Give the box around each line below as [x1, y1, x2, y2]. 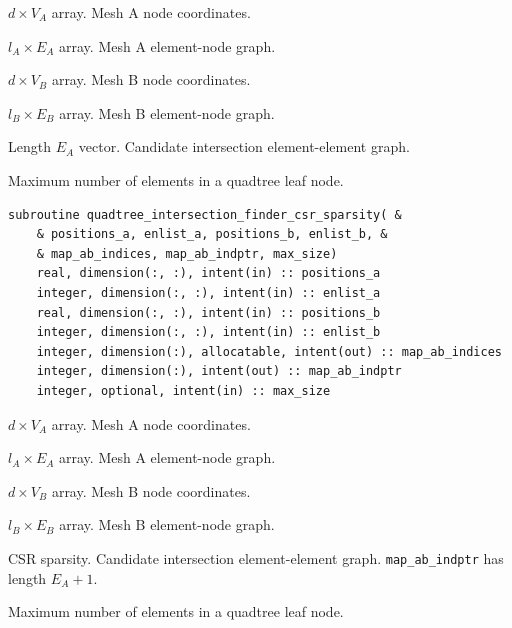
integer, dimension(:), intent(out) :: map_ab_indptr [36, 364, 402, 379]
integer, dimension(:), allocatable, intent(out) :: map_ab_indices [36, 344, 502, 359]
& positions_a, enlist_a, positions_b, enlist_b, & [36, 227, 388, 242]
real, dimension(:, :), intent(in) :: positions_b [36, 305, 381, 320]
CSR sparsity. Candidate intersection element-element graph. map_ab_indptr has [8, 547, 504, 568]
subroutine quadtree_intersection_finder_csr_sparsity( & [8, 207, 402, 222]
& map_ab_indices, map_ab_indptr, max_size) [36, 246, 338, 261]
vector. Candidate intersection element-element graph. [78, 136, 410, 157]
